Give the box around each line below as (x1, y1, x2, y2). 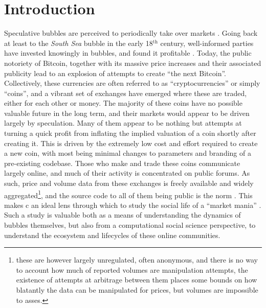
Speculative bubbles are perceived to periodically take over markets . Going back (4, 28, 258, 38)
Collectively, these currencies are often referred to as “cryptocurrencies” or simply (4, 78, 260, 88)
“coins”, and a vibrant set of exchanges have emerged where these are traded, (4, 87, 247, 98)
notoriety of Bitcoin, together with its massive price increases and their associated (4, 57, 261, 68)
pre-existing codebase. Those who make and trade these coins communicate (4, 157, 240, 168)
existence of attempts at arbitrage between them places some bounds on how (16, 274, 257, 285)
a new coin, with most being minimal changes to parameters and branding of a (4, 148, 251, 158)
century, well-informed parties (160, 37, 254, 48)
